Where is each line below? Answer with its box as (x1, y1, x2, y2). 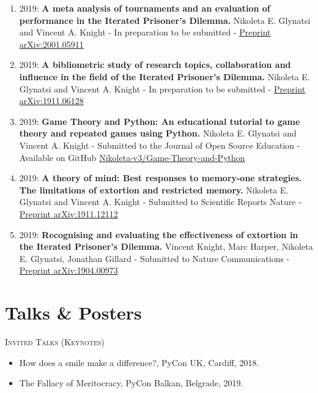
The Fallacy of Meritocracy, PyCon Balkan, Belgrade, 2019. (19, 376, 243, 389)
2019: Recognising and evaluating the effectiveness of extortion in (19, 228, 298, 241)
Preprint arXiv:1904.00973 (19, 264, 118, 277)
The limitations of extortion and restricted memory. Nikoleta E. (19, 183, 289, 196)
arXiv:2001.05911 (19, 37, 84, 50)
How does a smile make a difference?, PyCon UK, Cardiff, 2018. (19, 356, 259, 369)
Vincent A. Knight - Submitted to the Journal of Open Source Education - (19, 138, 300, 151)
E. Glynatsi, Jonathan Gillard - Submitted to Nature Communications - (19, 252, 290, 264)
